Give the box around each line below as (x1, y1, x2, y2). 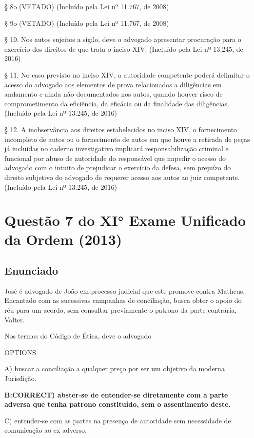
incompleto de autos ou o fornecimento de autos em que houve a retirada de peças (4, 134, 250, 144)
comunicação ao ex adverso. (4, 425, 87, 435)
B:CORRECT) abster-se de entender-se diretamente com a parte (4, 389, 228, 399)
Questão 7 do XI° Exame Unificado (4, 210, 246, 230)
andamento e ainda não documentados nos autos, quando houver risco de (4, 89, 223, 99)
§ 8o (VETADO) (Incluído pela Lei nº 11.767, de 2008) (4, 1, 169, 11)
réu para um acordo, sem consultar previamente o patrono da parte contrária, (4, 305, 237, 315)
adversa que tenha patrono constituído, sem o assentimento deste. (4, 399, 231, 409)
